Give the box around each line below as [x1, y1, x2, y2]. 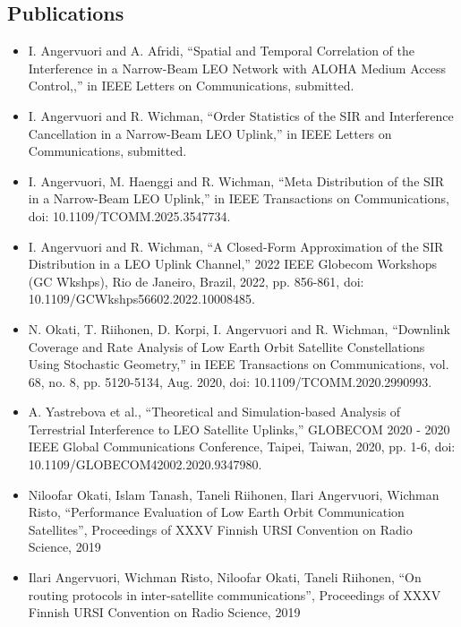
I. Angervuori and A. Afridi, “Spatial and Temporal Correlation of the [28, 41, 414, 60]
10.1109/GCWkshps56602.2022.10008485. [28, 289, 255, 308]
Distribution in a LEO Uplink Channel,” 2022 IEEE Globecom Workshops [28, 254, 438, 273]
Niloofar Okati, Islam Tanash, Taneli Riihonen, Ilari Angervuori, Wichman [28, 485, 440, 503]
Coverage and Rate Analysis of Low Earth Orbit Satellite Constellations [28, 337, 425, 356]
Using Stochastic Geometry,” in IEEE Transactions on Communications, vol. [28, 355, 449, 374]
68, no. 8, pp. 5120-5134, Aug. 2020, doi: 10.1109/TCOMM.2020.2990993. [28, 372, 432, 391]
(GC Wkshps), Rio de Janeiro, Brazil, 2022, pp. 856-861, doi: [28, 271, 364, 290]
